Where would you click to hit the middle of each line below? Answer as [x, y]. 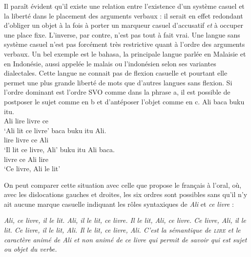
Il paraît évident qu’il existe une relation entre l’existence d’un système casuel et [124, 6]
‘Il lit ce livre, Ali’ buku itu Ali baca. [59, 149]
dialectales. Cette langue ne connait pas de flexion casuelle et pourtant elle [116, 73]
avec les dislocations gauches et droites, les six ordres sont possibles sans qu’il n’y [126, 194]
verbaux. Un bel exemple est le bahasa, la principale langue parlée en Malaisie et [125, 53]
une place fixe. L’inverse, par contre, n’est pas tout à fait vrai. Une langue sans [122, 34]
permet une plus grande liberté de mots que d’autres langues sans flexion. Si [118, 82]
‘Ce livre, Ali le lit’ [32, 168]
